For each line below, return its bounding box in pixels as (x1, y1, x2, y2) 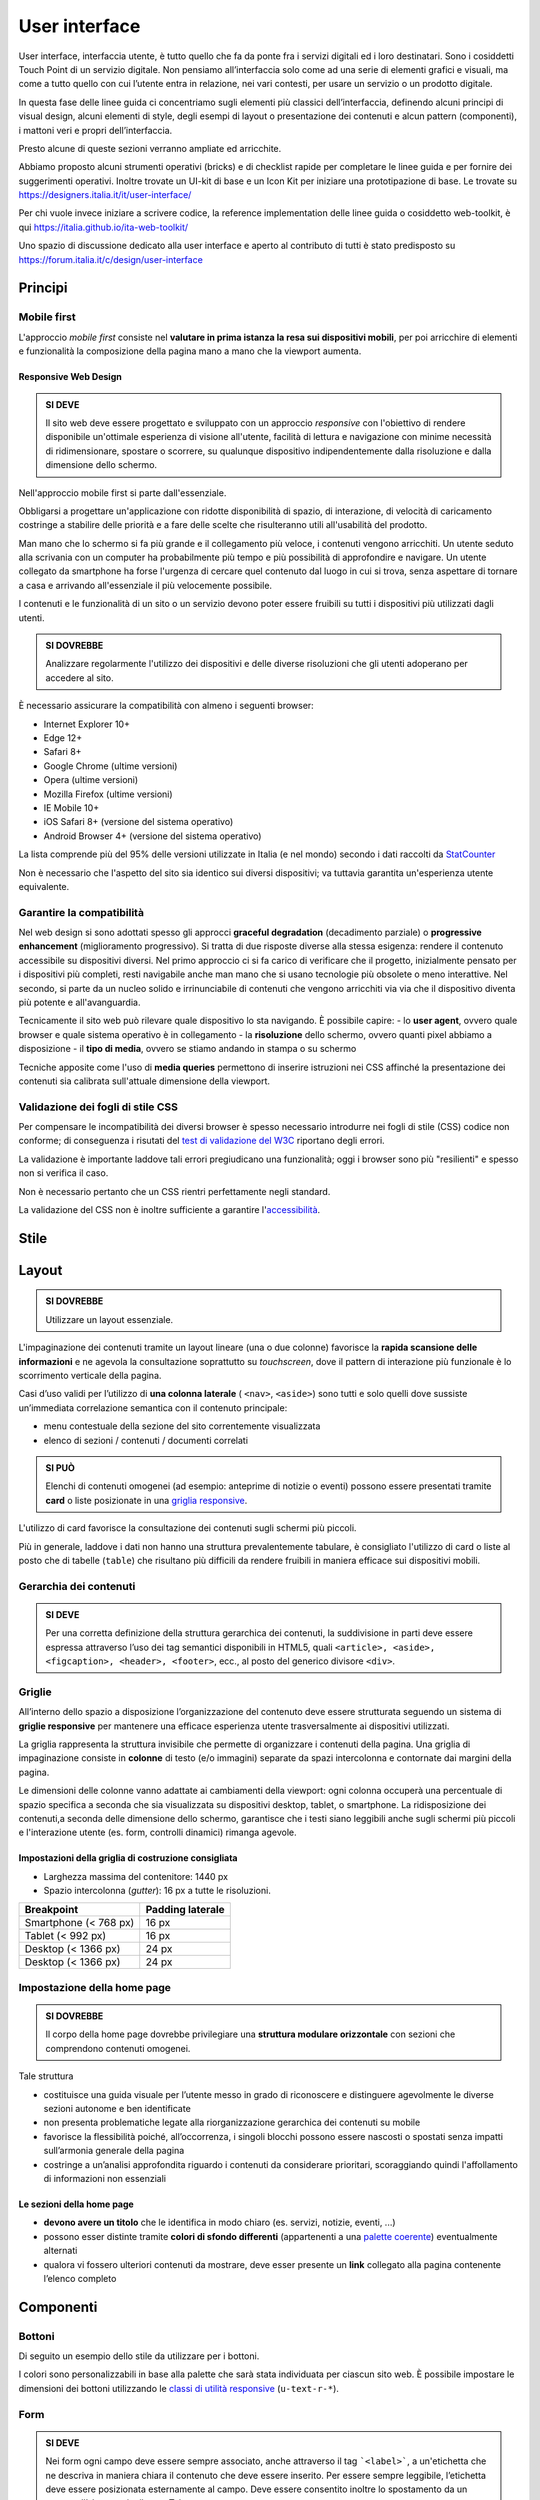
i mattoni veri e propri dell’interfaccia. (18, 124, 173, 136)
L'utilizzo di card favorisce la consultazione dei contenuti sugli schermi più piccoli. (18, 1522, 357, 1534)
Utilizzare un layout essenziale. (45, 1313, 174, 1325)
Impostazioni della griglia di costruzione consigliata (18, 1852, 238, 1864)
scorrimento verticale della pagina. (18, 1370, 162, 1382)
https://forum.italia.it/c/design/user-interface (18, 253, 204, 265)
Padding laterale (145, 1903, 225, 1917)
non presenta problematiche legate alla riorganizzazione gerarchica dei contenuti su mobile (43, 2116, 421, 2129)
